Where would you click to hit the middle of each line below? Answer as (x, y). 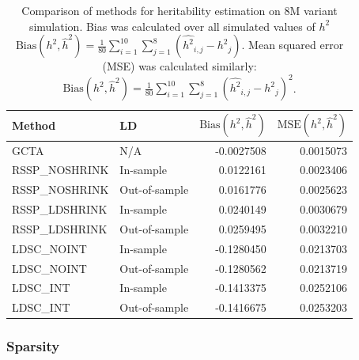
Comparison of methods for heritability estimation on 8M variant (179, 10)
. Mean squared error (293, 45)
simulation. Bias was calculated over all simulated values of (172, 26)
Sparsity (33, 346)
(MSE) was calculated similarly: (179, 66)
